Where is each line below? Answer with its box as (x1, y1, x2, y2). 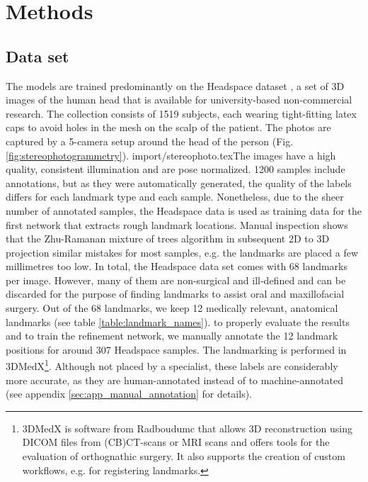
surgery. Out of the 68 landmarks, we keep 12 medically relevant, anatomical (6, 301, 338, 315)
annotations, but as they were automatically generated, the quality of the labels (6, 175, 352, 190)
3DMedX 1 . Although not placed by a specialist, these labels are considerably (6, 357, 338, 374)
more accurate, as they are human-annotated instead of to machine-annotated (6, 372, 344, 387)
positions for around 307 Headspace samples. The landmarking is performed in (6, 342, 347, 357)
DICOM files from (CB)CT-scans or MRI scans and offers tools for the (22, 435, 330, 449)
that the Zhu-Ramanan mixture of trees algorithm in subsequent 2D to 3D (6, 231, 330, 246)
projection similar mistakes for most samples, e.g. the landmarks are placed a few (6, 245, 359, 259)
